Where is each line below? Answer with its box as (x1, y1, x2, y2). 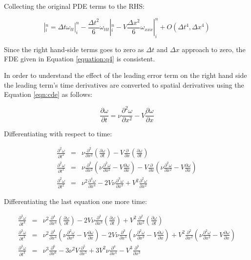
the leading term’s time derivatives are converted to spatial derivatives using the (4, 79, 244, 90)
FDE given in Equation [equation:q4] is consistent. (4, 54, 155, 64)
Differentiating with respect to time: (4, 129, 112, 139)
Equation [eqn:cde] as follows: (4, 89, 92, 99)
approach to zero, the (182, 44, 246, 54)
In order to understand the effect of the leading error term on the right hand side (4, 70, 247, 80)
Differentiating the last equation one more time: (4, 196, 147, 206)
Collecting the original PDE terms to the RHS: (4, 1, 145, 11)
